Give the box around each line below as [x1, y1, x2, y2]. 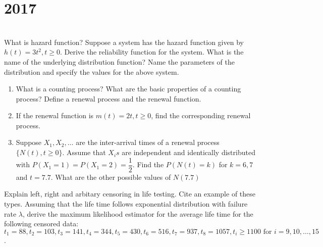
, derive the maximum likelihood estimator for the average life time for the [22, 208, 253, 219]
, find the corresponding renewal [151, 110, 251, 121]
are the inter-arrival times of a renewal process [76, 137, 220, 147]
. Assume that [62, 147, 106, 158]
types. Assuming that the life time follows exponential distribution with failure [4, 198, 248, 209]
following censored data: [4, 218, 79, 229]
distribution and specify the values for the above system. [4, 66, 179, 77]
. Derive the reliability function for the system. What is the [60, 46, 244, 57]
